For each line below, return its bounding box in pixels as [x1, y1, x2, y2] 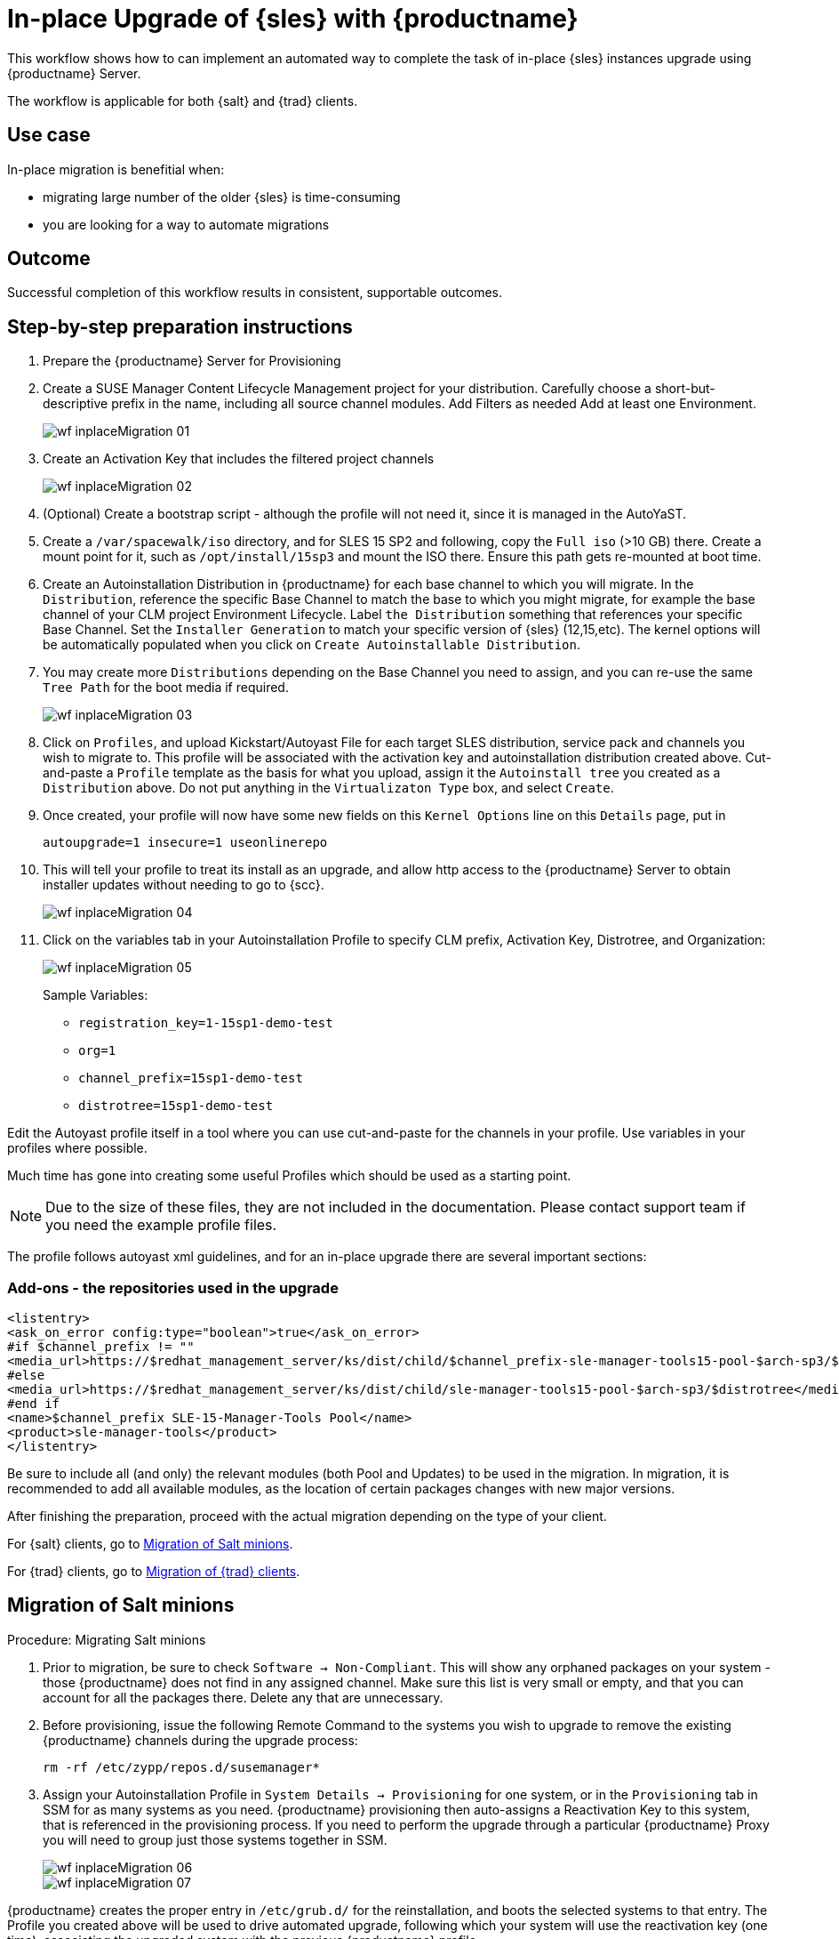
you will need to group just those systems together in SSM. [43, 1831, 388, 1847]
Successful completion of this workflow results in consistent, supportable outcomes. [7, 285, 503, 301]
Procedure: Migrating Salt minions [7, 1631, 206, 1647]
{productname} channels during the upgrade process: [43, 1732, 358, 1748]
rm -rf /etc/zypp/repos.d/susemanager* [43, 1759, 320, 1774]
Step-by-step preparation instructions [7, 315, 353, 338]
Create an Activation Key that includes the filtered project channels [43, 451, 435, 467]
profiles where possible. [7, 1140, 148, 1156]
